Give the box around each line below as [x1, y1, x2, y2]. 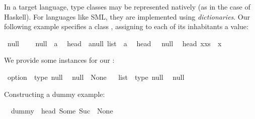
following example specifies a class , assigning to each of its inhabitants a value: [4, 21, 248, 32]
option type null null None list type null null [7, 71, 185, 82]
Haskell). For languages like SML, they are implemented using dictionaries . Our [4, 11, 250, 22]
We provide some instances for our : [4, 55, 115, 65]
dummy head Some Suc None [11, 105, 113, 116]
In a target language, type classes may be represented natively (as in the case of [4, 2, 250, 12]
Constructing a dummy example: [4, 88, 105, 99]
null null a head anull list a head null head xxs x [7, 38, 222, 48]
